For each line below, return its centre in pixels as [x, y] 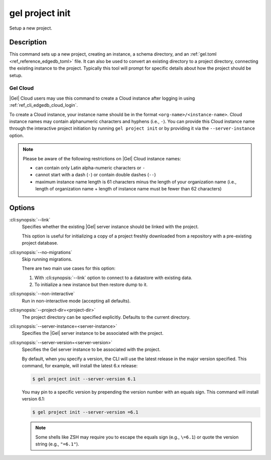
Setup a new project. [31, 28]
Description [28, 42]
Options [22, 208]
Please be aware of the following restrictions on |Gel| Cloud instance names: [102, 158]
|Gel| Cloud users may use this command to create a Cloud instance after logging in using [102, 98]
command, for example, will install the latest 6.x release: [80, 366]
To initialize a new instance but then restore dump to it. [91, 285]
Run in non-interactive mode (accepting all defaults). [76, 301]
